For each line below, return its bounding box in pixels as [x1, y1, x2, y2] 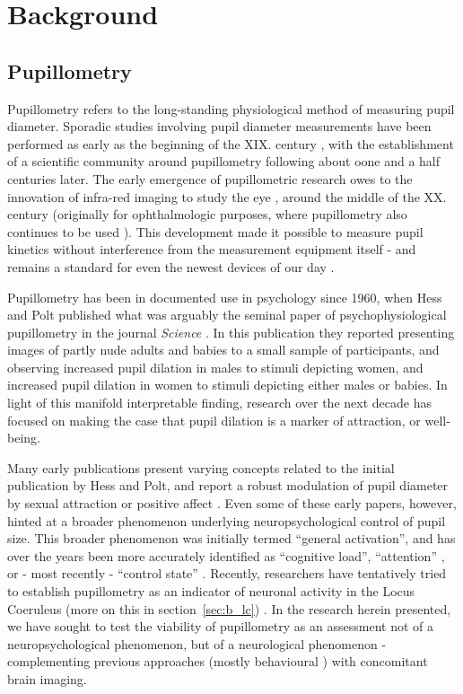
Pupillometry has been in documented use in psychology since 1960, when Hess [7, 287, 442, 306]
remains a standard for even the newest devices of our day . [7, 257, 335, 276]
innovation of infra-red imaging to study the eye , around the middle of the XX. [7, 187, 447, 206]
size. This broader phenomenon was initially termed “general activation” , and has [7, 529, 456, 548]
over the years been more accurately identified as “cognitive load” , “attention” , [7, 546, 445, 565]
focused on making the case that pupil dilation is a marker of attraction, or [7, 410, 421, 429]
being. [7, 428, 40, 447]
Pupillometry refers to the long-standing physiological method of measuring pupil [7, 99, 455, 118]
